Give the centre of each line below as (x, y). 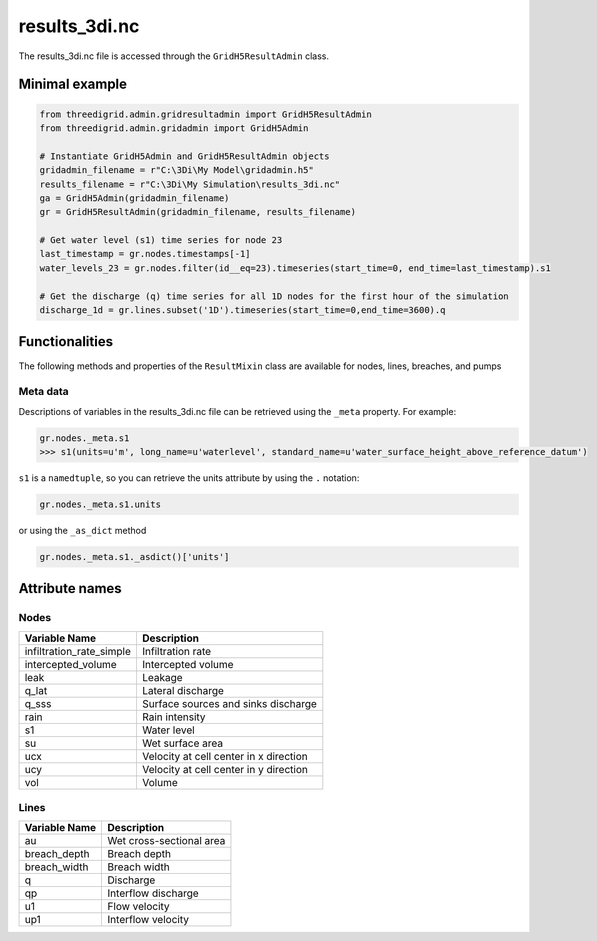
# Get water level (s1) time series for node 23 (161, 240)
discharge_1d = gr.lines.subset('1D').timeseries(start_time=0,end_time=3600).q (242, 310)
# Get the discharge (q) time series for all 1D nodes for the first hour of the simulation (274, 296)
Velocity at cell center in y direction (225, 769)
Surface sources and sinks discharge (229, 703)
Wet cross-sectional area (166, 841)
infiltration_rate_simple (78, 651)
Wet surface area (182, 743)
